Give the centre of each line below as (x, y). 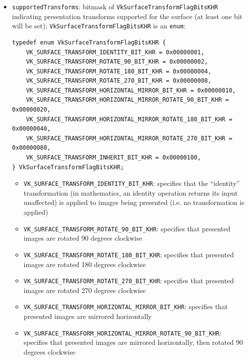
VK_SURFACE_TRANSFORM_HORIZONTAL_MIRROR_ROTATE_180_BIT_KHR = (129, 119)
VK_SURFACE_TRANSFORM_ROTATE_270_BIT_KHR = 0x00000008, (119, 81)
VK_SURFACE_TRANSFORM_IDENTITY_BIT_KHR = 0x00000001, (115, 52)
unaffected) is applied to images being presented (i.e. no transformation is (134, 202)
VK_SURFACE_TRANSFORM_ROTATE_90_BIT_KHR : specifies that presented (127, 228)
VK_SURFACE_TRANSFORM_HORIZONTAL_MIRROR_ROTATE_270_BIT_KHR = (129, 138)
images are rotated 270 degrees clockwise (85, 290)
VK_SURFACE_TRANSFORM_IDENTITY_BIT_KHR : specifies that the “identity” (132, 183)
